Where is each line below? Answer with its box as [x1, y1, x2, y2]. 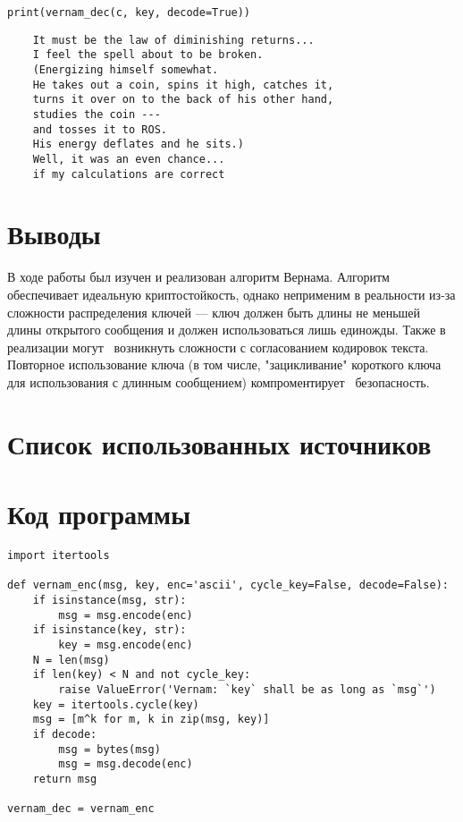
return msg [32, 772, 97, 785]
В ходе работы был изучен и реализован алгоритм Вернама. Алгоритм [7, 267, 390, 286]
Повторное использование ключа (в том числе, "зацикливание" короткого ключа [7, 355, 442, 374]
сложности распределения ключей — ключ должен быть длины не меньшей [7, 302, 421, 321]
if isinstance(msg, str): [32, 593, 187, 606]
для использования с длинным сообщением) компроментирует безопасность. [7, 372, 430, 391]
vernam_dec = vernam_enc [7, 802, 155, 816]
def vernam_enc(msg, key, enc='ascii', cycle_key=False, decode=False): [7, 579, 449, 592]
